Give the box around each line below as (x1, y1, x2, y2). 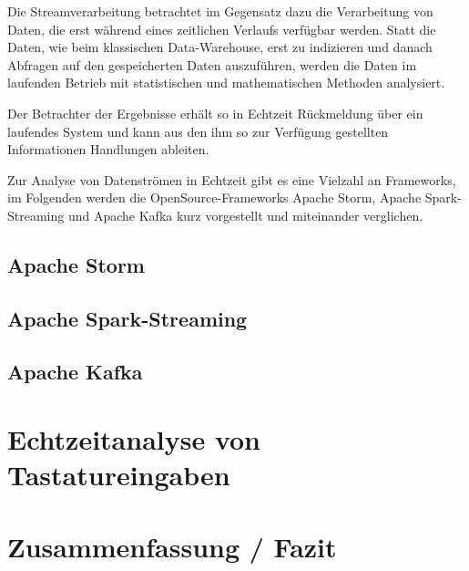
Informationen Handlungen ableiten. (7, 140, 209, 159)
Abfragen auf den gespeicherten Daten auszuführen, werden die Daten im (7, 55, 417, 74)
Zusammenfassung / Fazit (7, 527, 337, 565)
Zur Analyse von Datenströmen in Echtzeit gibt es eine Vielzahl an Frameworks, (7, 170, 456, 189)
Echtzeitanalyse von (7, 420, 261, 458)
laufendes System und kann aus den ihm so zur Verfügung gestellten (7, 121, 389, 140)
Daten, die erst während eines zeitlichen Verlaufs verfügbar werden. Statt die (7, 19, 436, 38)
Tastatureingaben (7, 456, 230, 493)
